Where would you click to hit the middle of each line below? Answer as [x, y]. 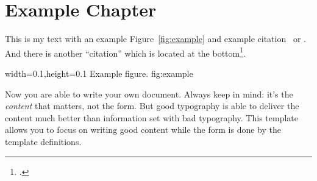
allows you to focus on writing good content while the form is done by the [143, 130]
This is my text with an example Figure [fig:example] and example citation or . [155, 39]
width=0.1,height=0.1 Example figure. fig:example [99, 73]
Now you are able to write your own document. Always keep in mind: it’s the [149, 94]
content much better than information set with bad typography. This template [151, 117]
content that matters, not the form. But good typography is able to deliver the [152, 106]
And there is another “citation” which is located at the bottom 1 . [125, 52]
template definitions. [43, 141]
